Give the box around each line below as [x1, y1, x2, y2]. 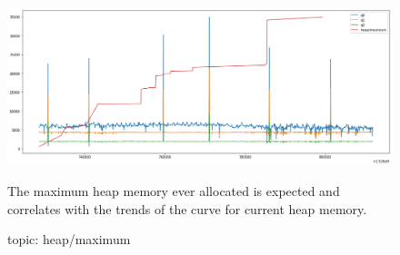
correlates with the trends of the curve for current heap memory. [7, 199, 367, 218]
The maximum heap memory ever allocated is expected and [7, 181, 340, 200]
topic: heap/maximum [7, 230, 131, 249]
